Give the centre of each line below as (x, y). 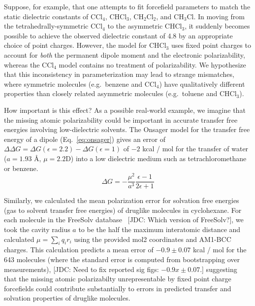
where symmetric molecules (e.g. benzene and (73, 84)
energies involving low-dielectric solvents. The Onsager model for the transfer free (127, 129)
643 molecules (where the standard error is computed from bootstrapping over (122, 259)
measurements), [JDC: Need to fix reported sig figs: (81, 269)
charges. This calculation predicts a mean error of (79, 250)
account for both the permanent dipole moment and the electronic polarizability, (125, 54)
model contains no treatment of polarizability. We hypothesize (152, 64)
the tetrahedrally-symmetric (46, 26)
